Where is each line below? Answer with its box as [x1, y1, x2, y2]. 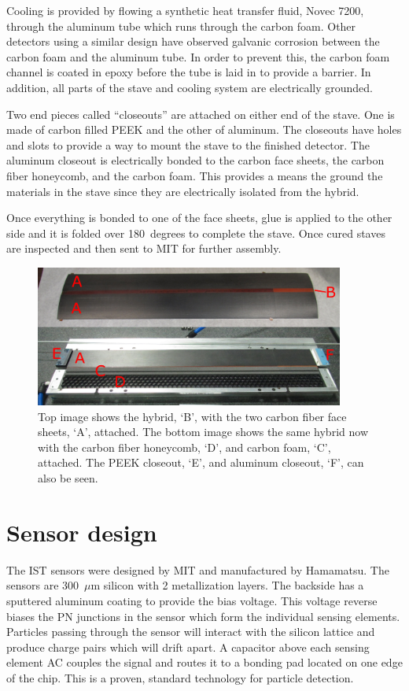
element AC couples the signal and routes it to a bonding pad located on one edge [6, 654, 403, 671]
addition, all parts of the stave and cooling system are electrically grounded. [6, 79, 373, 95]
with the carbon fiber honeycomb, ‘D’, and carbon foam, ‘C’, [38, 438, 331, 455]
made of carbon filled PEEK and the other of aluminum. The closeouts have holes [6, 121, 402, 138]
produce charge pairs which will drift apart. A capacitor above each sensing [6, 638, 370, 655]
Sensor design [6, 515, 157, 548]
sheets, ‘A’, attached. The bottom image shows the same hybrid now [38, 423, 368, 440]
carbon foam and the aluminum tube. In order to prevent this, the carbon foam [6, 48, 390, 65]
